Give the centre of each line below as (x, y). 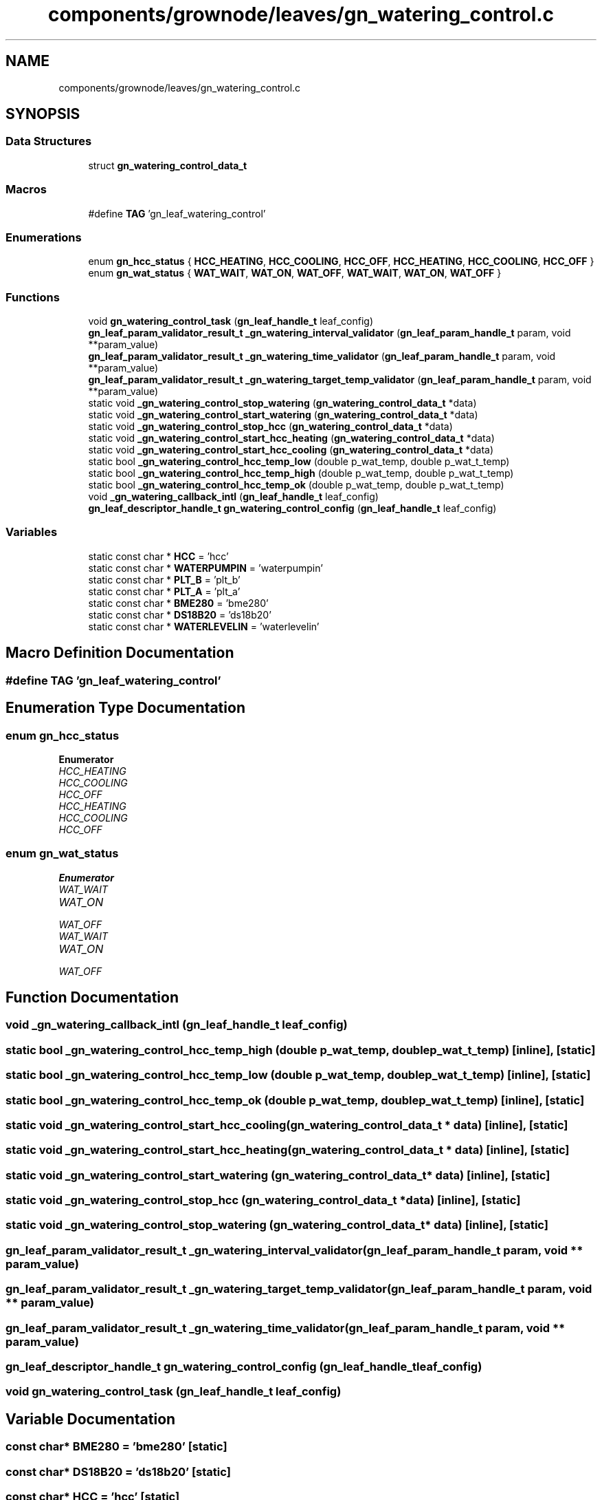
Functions (33, 297)
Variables (32, 532)
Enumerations (44, 237)
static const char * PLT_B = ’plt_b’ (164, 579)
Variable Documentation (91, 1419)
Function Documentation (92, 998)
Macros (26, 190)
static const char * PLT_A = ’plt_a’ (164, 591)
